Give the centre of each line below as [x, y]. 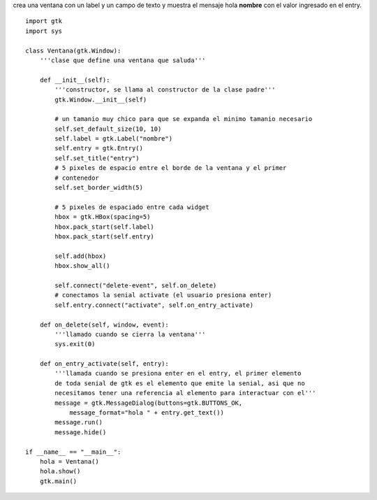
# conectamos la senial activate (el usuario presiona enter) [163, 295]
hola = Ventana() [69, 461]
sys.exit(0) [75, 344]
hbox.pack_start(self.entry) [105, 236]
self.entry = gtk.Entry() [99, 148]
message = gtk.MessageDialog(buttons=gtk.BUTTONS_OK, [149, 403]
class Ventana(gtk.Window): [73, 50]
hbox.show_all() [82, 266]
